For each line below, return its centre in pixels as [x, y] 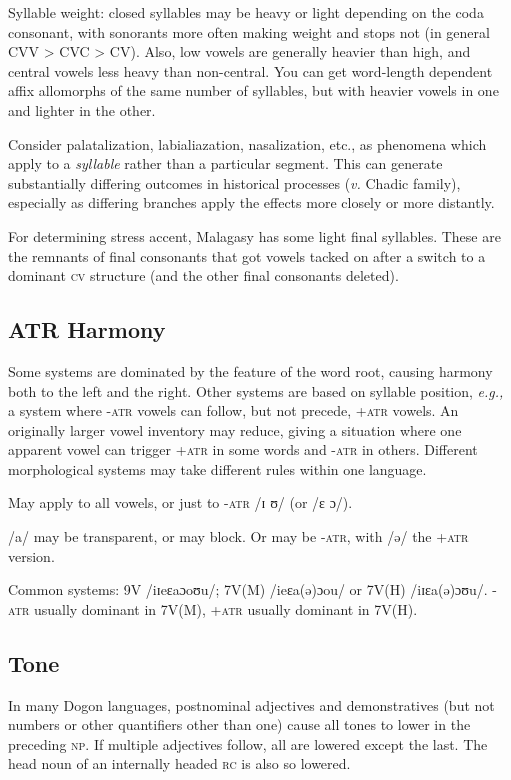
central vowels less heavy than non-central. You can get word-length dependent [250, 70]
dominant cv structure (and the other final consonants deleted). [203, 275]
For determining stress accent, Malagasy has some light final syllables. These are [254, 235]
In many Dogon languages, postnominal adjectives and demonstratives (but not [251, 704]
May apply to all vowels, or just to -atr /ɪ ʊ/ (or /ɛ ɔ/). [180, 502]
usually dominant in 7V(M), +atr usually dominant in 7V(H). [225, 608]
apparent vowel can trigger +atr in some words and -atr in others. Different [243, 449]
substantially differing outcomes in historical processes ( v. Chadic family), [234, 182]
